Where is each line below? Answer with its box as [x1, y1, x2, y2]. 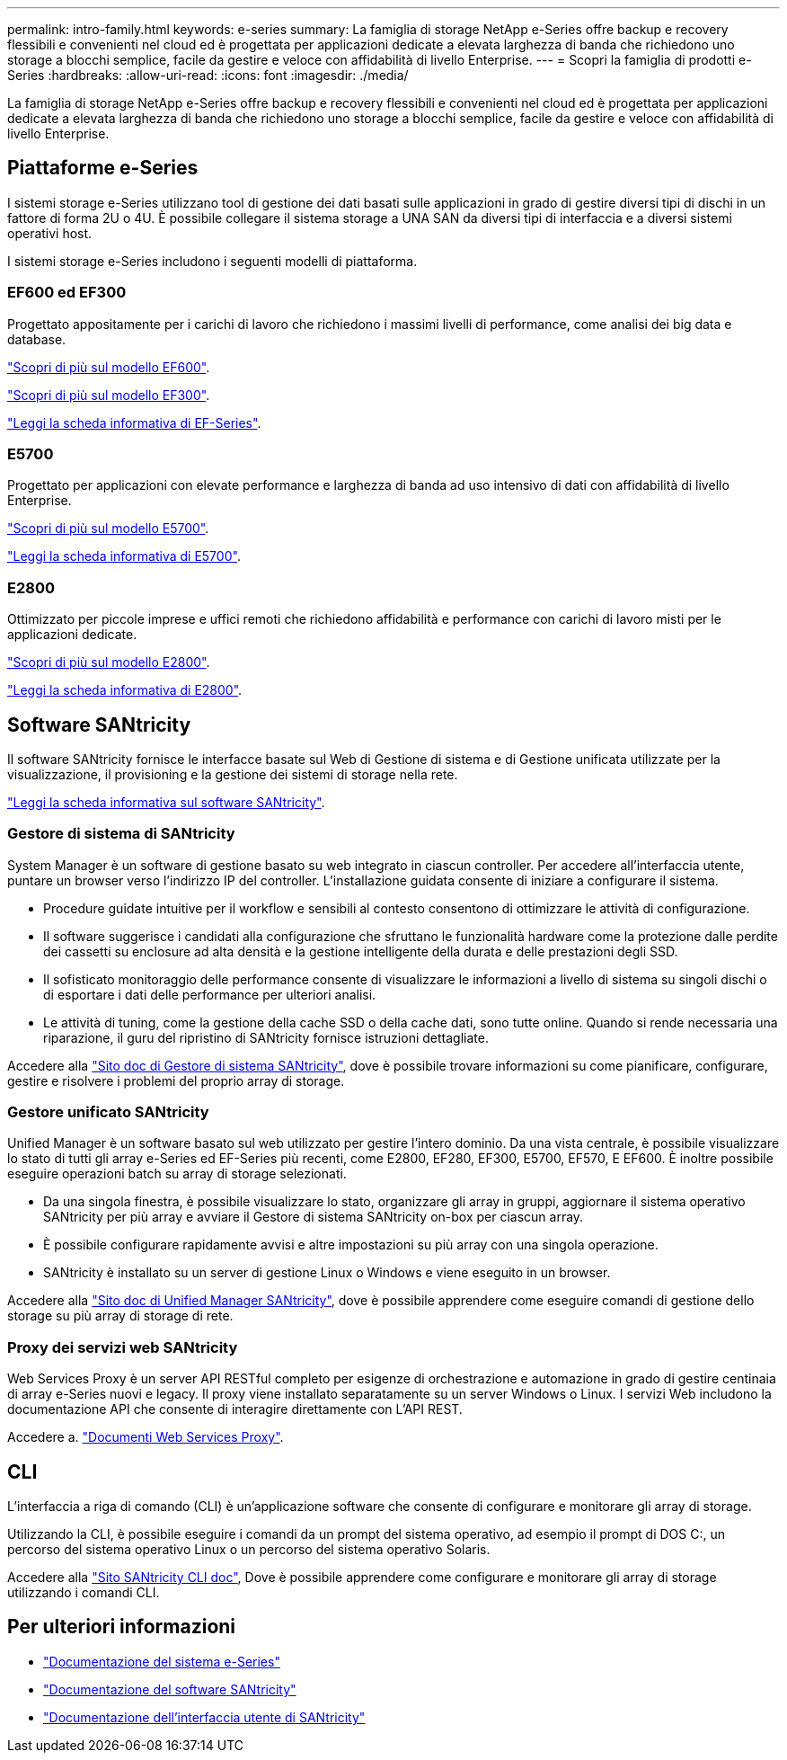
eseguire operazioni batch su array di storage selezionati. [7, 1166, 347, 1182]
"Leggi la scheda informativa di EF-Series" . [7, 414, 261, 431]
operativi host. [7, 225, 93, 241]
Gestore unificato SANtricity [7, 1103, 209, 1122]
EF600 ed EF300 [7, 283, 127, 302]
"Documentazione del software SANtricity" [43, 1681, 296, 1697]
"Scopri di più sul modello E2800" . [7, 654, 210, 671]
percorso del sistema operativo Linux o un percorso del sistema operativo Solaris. [7, 1542, 491, 1558]
